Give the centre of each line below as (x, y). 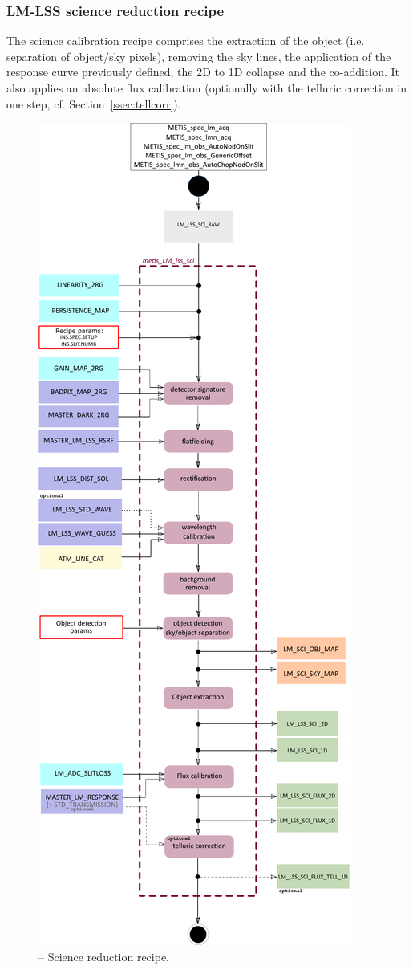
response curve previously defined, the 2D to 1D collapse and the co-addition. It (203, 72)
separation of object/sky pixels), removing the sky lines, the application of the (199, 56)
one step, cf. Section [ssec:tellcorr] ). (94, 103)
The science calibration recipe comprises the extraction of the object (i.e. (186, 41)
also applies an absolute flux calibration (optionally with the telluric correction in (206, 88)
